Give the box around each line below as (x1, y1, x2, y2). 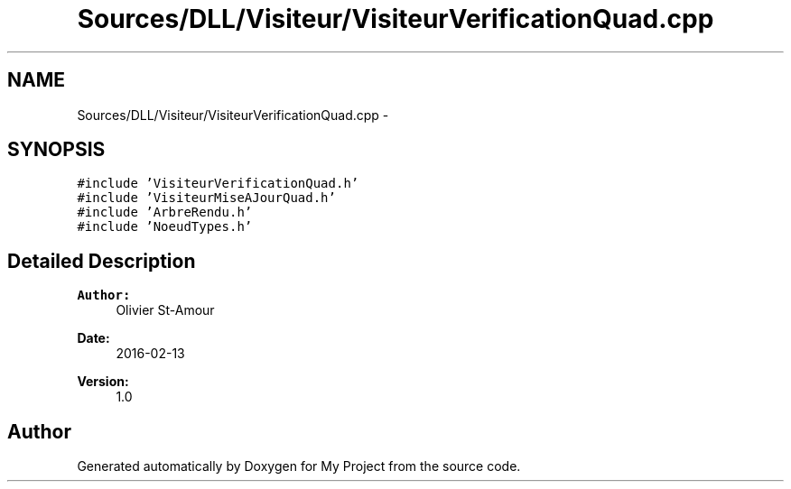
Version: (77, 374, 129, 390)
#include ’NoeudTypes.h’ (77, 219, 253, 235)
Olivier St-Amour (116, 302, 215, 318)
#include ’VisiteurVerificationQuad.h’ (77, 176, 359, 191)
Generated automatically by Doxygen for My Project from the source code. (77, 458, 521, 475)
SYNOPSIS (7, 138, 106, 161)
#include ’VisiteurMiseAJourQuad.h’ (77, 190, 336, 206)
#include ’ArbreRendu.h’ (77, 205, 253, 220)
